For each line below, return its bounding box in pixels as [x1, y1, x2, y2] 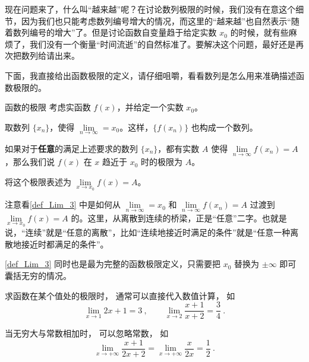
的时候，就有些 [230, 26, 289, 39]
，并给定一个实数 [116, 101, 184, 113]
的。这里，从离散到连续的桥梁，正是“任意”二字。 [71, 211, 262, 224]
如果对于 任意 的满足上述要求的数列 [5, 142, 138, 154]
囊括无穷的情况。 [5, 269, 71, 282]
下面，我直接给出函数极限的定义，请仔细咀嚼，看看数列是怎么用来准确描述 [5, 69, 296, 81]
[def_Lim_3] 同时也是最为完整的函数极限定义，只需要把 [5, 258, 221, 270]
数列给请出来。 [21, 49, 80, 62]
